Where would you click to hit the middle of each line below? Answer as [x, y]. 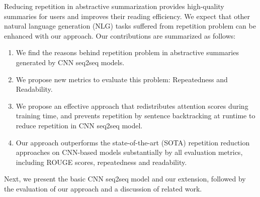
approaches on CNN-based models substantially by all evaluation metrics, [129, 152]
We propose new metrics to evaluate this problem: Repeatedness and [122, 79]
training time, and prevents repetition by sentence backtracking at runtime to [136, 116]
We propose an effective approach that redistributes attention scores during [132, 106]
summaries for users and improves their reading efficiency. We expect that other [127, 16]
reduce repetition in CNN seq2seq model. [79, 125]
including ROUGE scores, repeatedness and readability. [101, 162]
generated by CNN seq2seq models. [70, 62]
